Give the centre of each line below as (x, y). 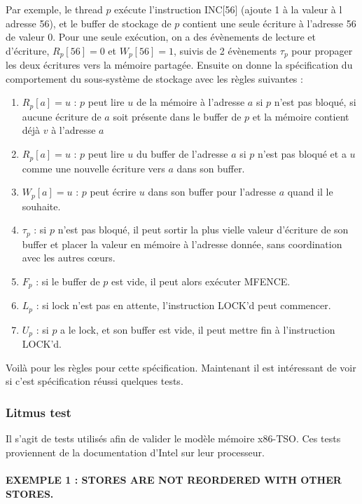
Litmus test (39, 412)
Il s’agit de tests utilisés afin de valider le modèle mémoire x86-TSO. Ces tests (173, 438)
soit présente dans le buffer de (177, 116)
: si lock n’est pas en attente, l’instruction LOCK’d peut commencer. (183, 305)
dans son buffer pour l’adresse (212, 192)
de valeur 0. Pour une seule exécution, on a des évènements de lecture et (161, 37)
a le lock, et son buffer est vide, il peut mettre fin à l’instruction (198, 329)
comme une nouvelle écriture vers (93, 168)
